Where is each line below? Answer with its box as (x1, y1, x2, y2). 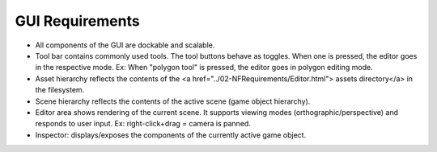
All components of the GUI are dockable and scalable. (35, 40, 215, 50)
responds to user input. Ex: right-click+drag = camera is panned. (35, 119, 251, 129)
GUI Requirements (15, 12, 141, 30)
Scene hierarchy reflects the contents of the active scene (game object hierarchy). (35, 97, 311, 106)
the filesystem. (35, 85, 85, 95)
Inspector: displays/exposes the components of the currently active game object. (35, 129, 307, 140)
